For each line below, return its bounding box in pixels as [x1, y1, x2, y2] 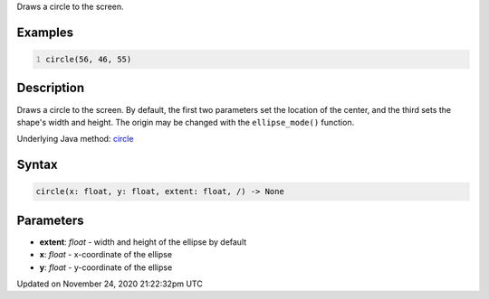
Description [16, 80, 85, 96]
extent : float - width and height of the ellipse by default [39, 236, 247, 248]
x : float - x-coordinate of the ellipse [39, 249, 172, 260]
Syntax [16, 157, 58, 173]
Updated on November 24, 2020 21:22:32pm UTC [16, 278, 203, 289]
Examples [16, 24, 74, 40]
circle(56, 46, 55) [45, 54, 132, 64]
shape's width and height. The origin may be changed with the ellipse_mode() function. [16, 117, 355, 127]
